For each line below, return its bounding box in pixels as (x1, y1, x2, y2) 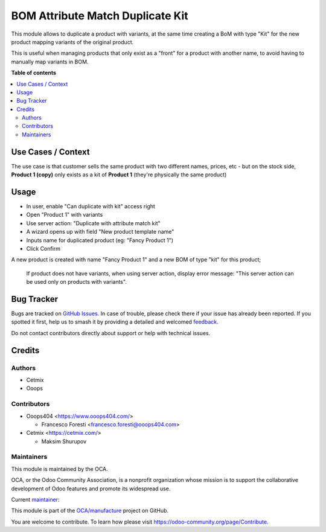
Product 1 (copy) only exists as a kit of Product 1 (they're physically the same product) (11, 171, 227, 178)
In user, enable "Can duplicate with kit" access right (26, 203, 155, 210)
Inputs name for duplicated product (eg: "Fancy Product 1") (26, 236, 174, 244)
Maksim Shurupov (41, 438, 87, 445)
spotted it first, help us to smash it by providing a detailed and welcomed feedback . (11, 318, 219, 325)
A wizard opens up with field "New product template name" (26, 228, 174, 236)
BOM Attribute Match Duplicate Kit (11, 9, 188, 22)
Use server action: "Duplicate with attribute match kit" (26, 219, 161, 226)
